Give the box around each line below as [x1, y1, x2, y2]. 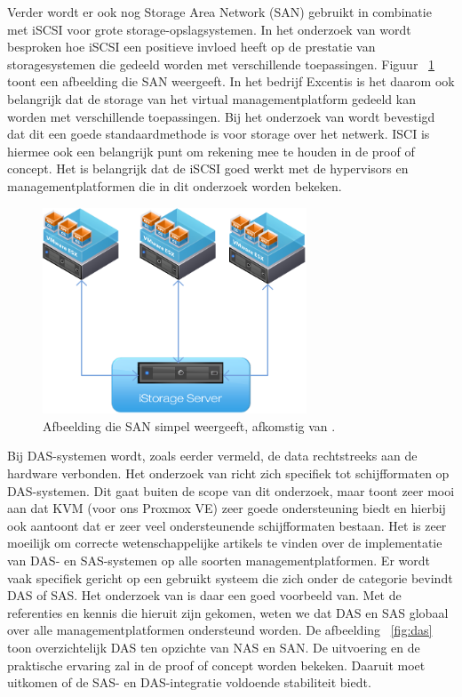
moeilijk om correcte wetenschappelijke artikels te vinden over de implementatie [7, 533, 442, 552]
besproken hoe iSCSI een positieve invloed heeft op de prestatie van [7, 37, 376, 56]
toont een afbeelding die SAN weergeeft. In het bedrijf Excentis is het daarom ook [7, 72, 455, 91]
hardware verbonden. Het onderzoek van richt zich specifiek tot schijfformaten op [7, 464, 450, 483]
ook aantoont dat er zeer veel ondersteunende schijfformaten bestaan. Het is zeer [7, 516, 447, 534]
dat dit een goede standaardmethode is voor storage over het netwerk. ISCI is [7, 124, 430, 143]
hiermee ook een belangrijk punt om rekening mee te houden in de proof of [7, 141, 415, 160]
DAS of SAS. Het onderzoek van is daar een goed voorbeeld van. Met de [7, 586, 402, 605]
